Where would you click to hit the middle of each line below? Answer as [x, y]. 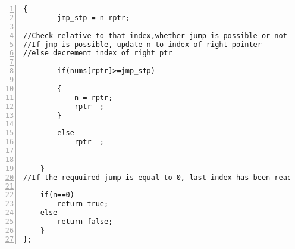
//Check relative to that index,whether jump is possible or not [155, 35]
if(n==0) [57, 195]
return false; [85, 222]
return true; [83, 204]
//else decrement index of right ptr [98, 53]
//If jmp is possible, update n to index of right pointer [142, 44]
